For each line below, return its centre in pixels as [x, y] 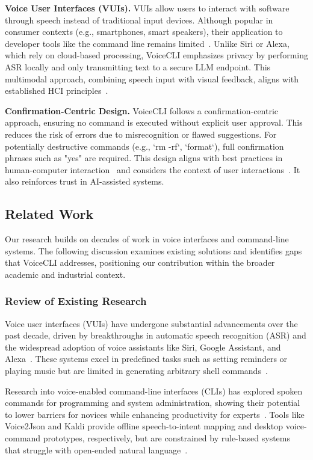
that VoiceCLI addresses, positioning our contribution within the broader [140, 262]
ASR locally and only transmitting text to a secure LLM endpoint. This [138, 66]
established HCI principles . [57, 90]
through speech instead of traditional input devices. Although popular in [139, 20]
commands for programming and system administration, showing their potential [153, 403]
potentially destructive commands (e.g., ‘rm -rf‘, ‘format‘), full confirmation [144, 146]
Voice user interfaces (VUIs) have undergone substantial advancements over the [151, 323]
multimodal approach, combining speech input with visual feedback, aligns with [152, 78]
